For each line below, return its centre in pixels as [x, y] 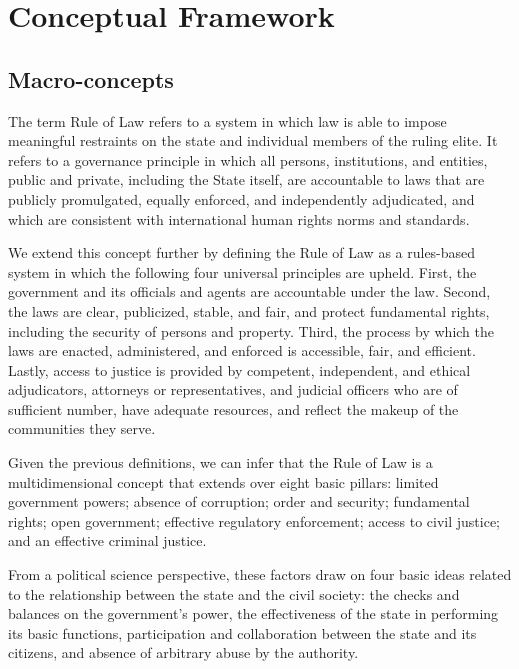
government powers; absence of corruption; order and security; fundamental [239, 501]
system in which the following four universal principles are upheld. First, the [242, 271]
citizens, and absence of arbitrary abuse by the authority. [183, 652]
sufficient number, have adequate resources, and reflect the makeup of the [233, 408]
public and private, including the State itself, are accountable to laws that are [246, 179]
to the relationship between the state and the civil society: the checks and [234, 593]
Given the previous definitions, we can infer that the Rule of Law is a [220, 462]
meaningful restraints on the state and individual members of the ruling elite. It [253, 140]
